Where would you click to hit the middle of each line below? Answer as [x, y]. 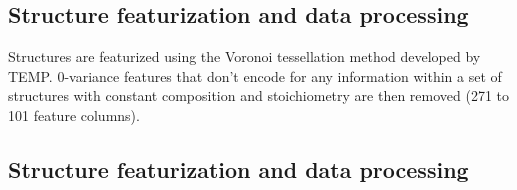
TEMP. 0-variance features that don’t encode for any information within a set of [255, 75]
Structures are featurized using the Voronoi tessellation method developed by [244, 56]
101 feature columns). [74, 114]
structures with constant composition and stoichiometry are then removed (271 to [259, 95]
